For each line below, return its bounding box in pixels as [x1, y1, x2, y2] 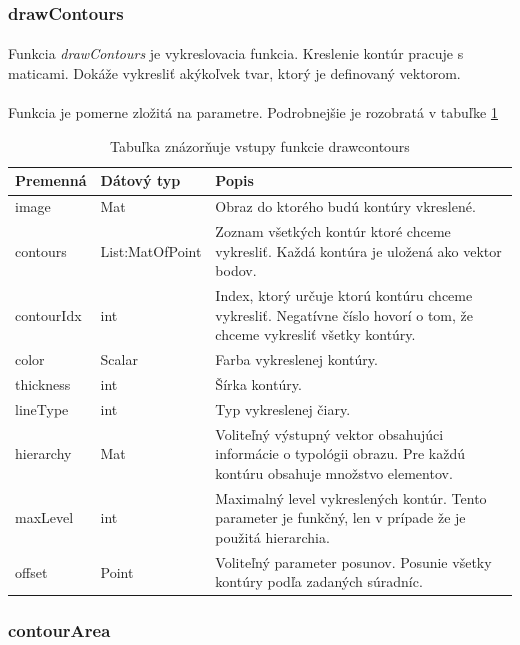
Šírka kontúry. [215, 374, 302, 394]
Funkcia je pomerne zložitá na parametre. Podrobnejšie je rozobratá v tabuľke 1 [8, 102, 498, 123]
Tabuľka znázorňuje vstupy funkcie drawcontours [110, 135, 410, 156]
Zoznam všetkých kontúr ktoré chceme [215, 221, 451, 242]
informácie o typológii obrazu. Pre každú [215, 443, 465, 464]
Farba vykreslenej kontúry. [215, 349, 378, 370]
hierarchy [15, 443, 72, 464]
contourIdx [15, 304, 82, 325]
